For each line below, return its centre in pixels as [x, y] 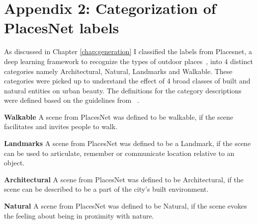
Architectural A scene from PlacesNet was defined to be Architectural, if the [124, 179]
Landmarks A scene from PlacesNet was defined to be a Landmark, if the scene [128, 143]
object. [14, 163]
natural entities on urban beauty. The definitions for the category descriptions [123, 90]
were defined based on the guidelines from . [72, 100]
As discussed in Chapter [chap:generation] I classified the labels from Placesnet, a [128, 51]
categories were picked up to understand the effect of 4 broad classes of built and [127, 81]
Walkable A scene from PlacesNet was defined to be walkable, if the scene [119, 116]
